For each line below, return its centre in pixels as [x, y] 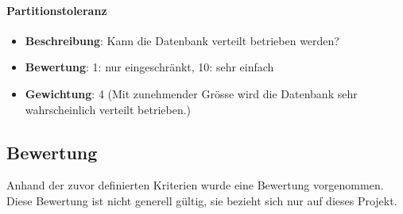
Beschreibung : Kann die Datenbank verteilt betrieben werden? [182, 40]
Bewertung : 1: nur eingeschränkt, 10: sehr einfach [149, 67]
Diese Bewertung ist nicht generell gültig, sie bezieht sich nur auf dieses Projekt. [202, 200]
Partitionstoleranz [57, 10]
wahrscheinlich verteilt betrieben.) [108, 109]
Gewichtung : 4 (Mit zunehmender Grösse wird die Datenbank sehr [191, 93]
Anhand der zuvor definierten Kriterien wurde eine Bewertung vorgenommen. [195, 185]
